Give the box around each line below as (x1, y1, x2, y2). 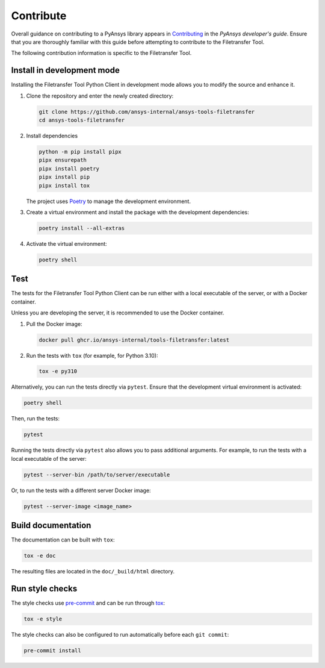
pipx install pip (39, 173, 90, 181)
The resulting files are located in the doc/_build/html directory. (11, 568, 175, 575)
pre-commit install (23, 648, 81, 654)
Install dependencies (26, 132, 78, 139)
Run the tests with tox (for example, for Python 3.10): (26, 352, 158, 359)
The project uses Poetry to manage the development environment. (26, 198, 191, 205)
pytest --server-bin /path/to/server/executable (23, 471, 170, 478)
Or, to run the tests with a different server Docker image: (11, 487, 151, 494)
